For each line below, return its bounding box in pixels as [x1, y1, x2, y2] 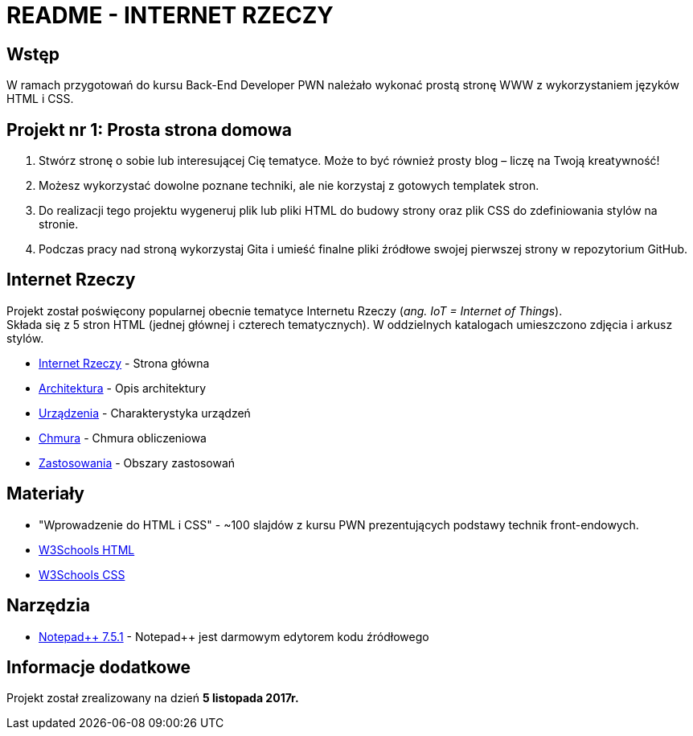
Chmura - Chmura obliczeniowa [39, 430, 207, 445]
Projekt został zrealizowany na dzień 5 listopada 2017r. [6, 691, 299, 705]
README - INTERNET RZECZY [6, 2, 334, 29]
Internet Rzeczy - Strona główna [39, 356, 210, 370]
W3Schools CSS [39, 567, 125, 582]
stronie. [39, 217, 79, 232]
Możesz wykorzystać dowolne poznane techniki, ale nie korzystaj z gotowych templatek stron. [39, 179, 539, 193]
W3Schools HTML [39, 542, 135, 557]
